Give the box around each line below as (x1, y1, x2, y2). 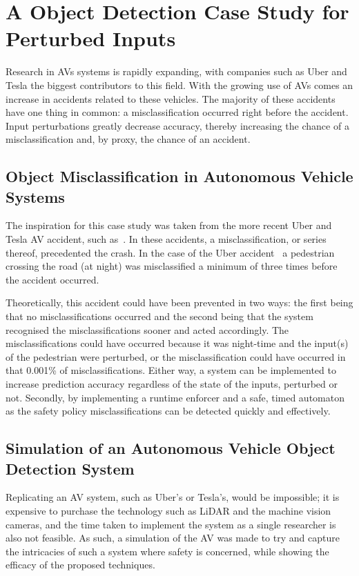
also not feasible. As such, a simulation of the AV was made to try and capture (6, 530, 340, 545)
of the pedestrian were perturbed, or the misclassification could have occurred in (6, 349, 346, 364)
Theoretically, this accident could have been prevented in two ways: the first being (6, 295, 353, 310)
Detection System (6, 457, 135, 479)
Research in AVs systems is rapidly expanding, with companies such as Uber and (6, 64, 347, 79)
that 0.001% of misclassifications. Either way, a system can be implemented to (6, 363, 336, 377)
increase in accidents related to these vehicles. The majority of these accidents (6, 91, 336, 106)
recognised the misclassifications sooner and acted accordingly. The (6, 322, 289, 337)
